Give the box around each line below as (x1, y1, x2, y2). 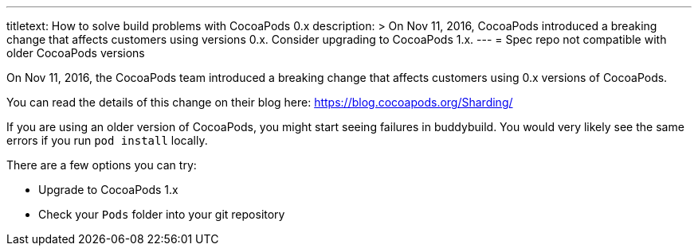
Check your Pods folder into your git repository (38, 207, 285, 221)
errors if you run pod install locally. (6, 134, 208, 147)
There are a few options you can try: (6, 158, 197, 172)
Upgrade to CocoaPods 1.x (38, 183, 178, 196)
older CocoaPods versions (6, 46, 145, 60)
